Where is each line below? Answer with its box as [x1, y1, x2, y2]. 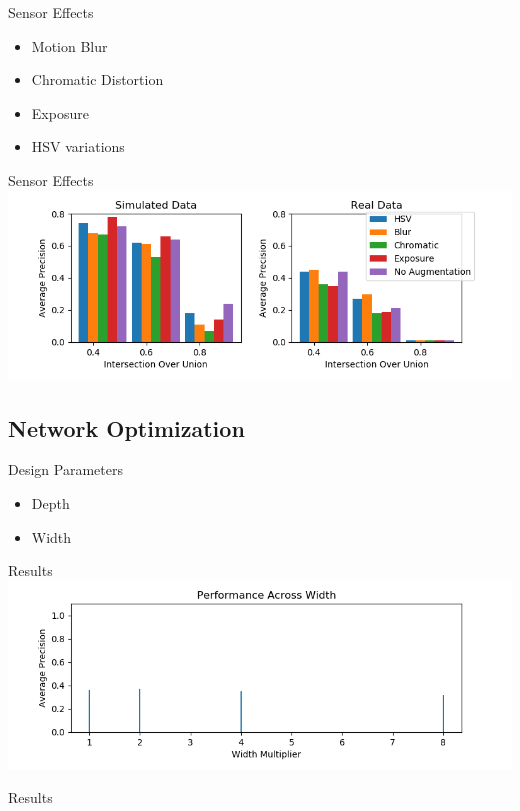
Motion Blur [31, 35, 108, 56]
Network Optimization [8, 412, 245, 443]
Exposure [31, 102, 89, 123]
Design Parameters [8, 459, 123, 480]
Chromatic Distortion [31, 69, 164, 90]
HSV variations [31, 136, 125, 157]
